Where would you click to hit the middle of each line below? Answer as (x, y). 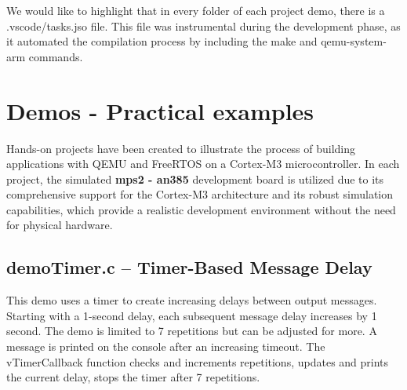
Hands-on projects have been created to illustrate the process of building (181, 148)
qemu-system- (354, 41)
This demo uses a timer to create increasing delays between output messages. (192, 300)
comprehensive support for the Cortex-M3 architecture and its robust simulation (200, 194)
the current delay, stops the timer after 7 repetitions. (133, 377)
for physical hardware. (60, 225)
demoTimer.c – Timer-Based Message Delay (189, 267)
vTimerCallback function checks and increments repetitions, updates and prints (198, 361)
